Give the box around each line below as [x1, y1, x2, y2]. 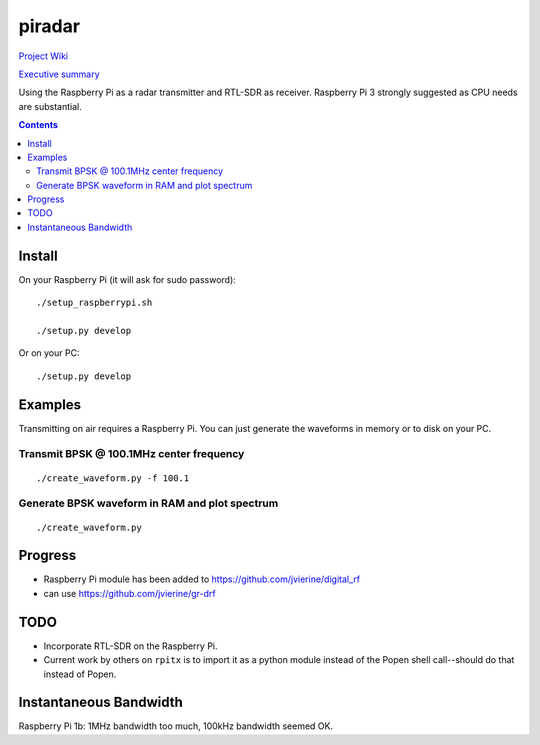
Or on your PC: [18, 347, 80, 359]
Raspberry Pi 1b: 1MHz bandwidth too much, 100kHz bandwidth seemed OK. [18, 720, 334, 732]
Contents [18, 119, 59, 131]
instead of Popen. [43, 668, 117, 680]
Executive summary [18, 68, 100, 80]
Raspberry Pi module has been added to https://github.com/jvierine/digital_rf [43, 573, 360, 585]
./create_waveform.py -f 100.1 [36, 472, 190, 484]
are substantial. [18, 100, 82, 112]
